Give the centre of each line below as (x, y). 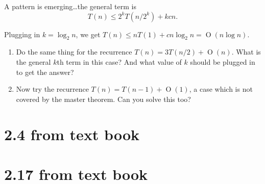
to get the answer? (45, 72)
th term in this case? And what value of (119, 61)
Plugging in (22, 34)
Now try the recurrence (52, 89)
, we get (88, 34)
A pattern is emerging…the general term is (70, 6)
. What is (246, 52)
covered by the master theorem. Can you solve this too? (103, 99)
